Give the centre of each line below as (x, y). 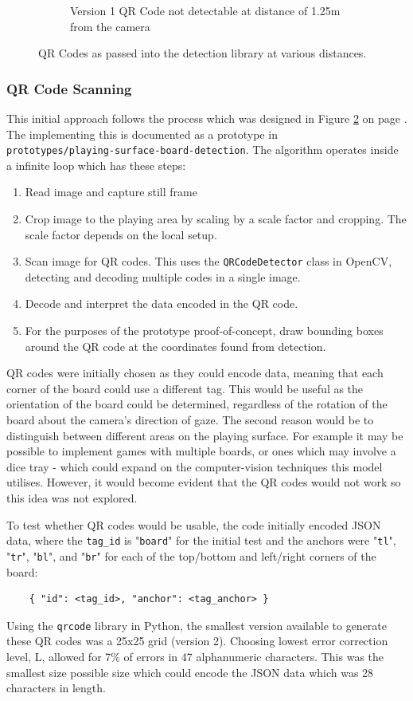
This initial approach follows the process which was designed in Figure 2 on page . (207, 118)
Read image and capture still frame (111, 192)
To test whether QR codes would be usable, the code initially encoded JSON (194, 524)
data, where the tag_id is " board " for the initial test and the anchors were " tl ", (201, 540)
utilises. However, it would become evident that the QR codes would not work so (204, 482)
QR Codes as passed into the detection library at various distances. (203, 53)
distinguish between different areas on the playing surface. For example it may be (205, 435)
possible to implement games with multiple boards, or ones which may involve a (201, 451)
